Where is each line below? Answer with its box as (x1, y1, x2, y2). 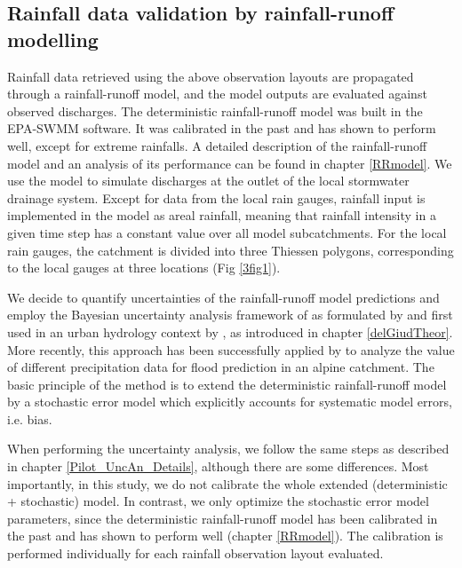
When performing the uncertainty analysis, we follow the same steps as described (7, 439, 450, 458)
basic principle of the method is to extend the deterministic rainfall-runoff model (7, 375, 447, 393)
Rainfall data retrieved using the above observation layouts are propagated (7, 67, 414, 85)
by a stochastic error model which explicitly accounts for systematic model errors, (7, 392, 452, 411)
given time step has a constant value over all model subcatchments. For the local (7, 223, 447, 241)
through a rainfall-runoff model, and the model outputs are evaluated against (7, 84, 427, 103)
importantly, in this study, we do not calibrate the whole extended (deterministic (7, 474, 448, 493)
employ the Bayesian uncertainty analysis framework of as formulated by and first (7, 305, 453, 324)
